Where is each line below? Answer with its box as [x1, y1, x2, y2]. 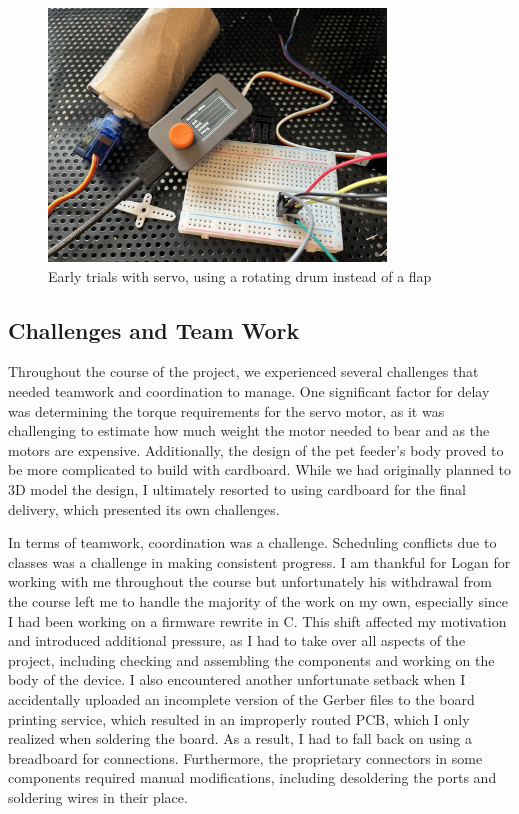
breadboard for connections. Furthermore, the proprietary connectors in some [8, 747, 483, 768]
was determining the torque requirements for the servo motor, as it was [8, 400, 445, 421]
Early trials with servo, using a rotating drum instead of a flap [48, 265, 432, 286]
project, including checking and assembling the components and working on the [8, 649, 495, 670]
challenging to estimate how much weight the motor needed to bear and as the [8, 420, 490, 441]
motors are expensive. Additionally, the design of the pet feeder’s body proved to [8, 439, 504, 460]
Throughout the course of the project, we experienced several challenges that [8, 361, 479, 382]
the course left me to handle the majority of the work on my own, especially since [8, 590, 509, 611]
